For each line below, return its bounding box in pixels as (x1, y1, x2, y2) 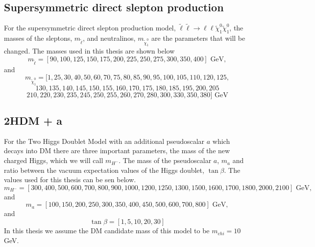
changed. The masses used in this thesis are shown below (4, 46, 175, 56)
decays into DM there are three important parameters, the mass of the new (4, 145, 230, 156)
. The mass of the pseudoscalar (119, 155, 212, 165)
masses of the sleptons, (4, 33, 73, 43)
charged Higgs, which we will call (4, 155, 103, 165)
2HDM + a (4, 113, 63, 128)
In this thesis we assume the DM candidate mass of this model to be (4, 225, 210, 236)
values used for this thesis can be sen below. (4, 174, 136, 185)
